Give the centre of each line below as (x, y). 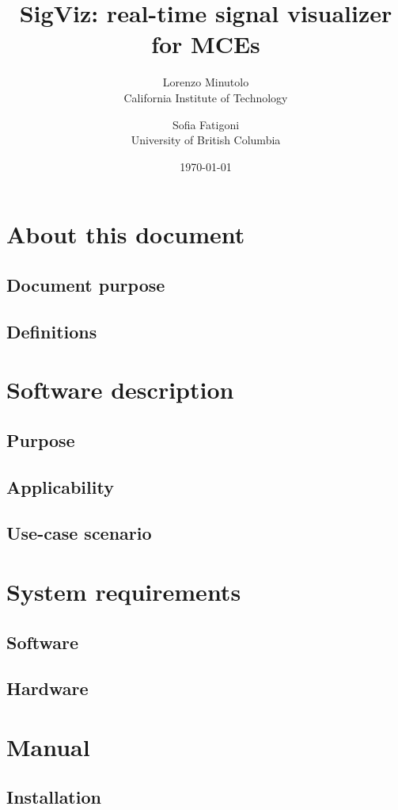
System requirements (124, 591)
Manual (48, 746)
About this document (126, 234)
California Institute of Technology (206, 97)
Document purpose (86, 284)
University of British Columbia (206, 140)
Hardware (47, 688)
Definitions (52, 331)
